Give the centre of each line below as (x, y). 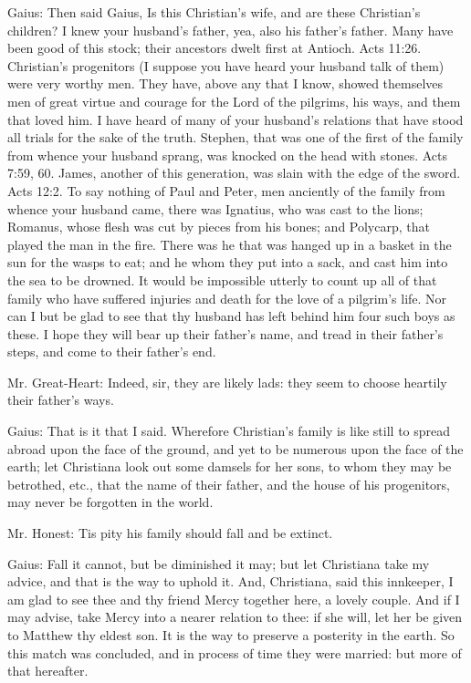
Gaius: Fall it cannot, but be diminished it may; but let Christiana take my (219, 563)
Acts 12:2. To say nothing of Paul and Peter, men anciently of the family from (226, 190)
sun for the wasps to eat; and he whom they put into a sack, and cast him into (228, 262)
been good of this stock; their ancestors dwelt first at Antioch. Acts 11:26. (215, 48)
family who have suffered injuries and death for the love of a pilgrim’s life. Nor (227, 298)
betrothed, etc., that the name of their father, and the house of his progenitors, (229, 484)
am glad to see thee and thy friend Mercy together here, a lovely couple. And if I (234, 599)
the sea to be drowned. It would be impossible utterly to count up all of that (222, 279)
